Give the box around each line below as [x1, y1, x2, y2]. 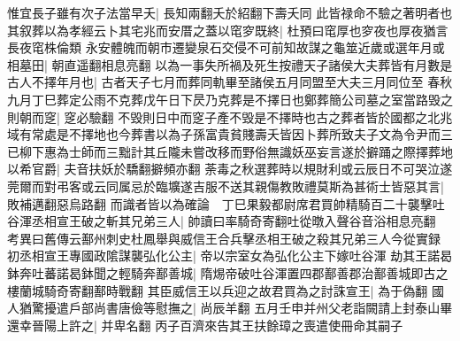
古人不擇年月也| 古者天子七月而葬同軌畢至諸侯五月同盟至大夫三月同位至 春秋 [7, 73, 453, 91]
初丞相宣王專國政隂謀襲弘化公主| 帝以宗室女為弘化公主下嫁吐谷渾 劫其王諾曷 [7, 246, 453, 265]
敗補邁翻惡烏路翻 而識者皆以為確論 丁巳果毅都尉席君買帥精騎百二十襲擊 [7, 194, 433, 213]
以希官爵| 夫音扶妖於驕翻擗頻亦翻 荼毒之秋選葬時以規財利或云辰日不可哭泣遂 [7, 159, 453, 178]
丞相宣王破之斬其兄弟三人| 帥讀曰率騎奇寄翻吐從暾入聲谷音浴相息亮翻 [31, 212, 436, 230]
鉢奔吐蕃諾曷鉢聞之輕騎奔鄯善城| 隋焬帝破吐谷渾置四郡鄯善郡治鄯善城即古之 [7, 263, 448, 282]
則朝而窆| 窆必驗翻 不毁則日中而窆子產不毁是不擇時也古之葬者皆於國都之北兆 [7, 107, 453, 126]
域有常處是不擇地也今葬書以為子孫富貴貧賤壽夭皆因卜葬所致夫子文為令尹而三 [7, 125, 453, 143]
